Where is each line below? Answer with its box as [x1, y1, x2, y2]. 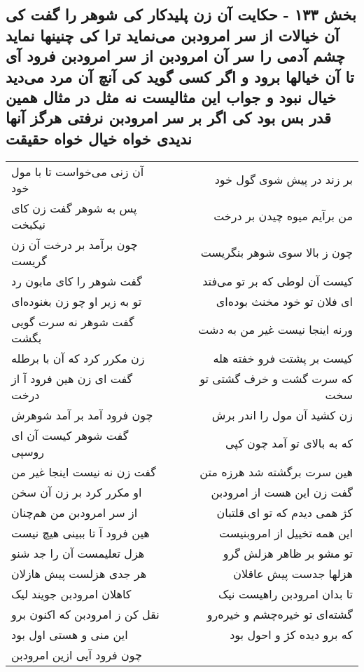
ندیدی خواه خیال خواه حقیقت [6, 127, 192, 149]
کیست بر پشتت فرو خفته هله [213, 349, 353, 366]
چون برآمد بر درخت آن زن [11, 236, 138, 253]
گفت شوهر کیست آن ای [11, 426, 129, 443]
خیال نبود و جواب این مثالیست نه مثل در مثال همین [6, 86, 336, 107]
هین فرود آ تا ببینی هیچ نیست [11, 524, 150, 541]
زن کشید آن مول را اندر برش [211, 406, 353, 423]
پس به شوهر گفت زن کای [11, 199, 137, 216]
